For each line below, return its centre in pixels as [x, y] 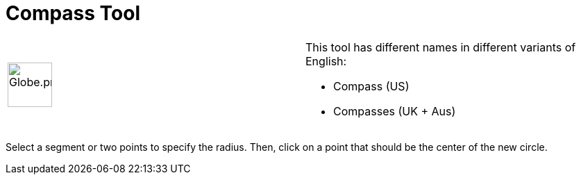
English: [326, 61]
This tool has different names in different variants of [441, 47]
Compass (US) [371, 86]
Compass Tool [73, 13]
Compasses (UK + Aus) [395, 111]
